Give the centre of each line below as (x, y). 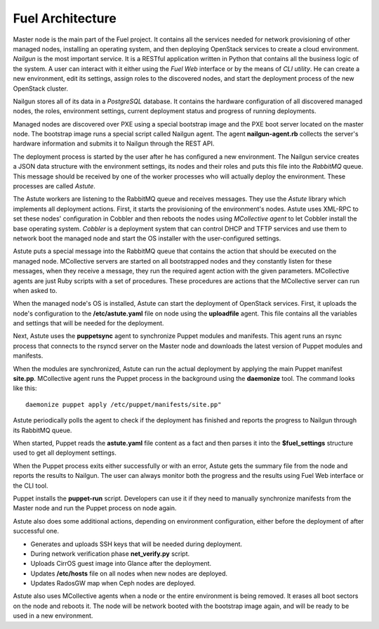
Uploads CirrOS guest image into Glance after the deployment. (121, 564)
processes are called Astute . (54, 186)
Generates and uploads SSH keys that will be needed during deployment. (136, 544)
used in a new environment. (53, 616)
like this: (25, 388)
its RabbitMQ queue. (42, 430)
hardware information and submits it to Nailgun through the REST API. (114, 143)
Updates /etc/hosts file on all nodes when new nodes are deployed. (129, 573)
